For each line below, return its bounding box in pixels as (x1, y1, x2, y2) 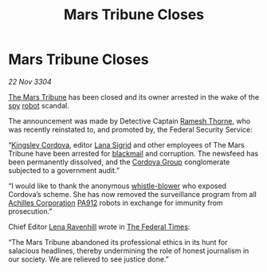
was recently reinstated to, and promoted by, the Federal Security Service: (8, 124, 253, 134)
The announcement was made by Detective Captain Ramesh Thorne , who (8, 116, 251, 125)
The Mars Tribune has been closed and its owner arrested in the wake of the (8, 92, 260, 101)
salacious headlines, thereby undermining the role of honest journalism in (8, 246, 249, 255)
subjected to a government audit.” (8, 165, 120, 175)
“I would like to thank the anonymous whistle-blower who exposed (8, 181, 227, 191)
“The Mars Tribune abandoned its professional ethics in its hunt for (8, 237, 228, 246)
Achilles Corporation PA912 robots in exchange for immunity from (8, 198, 223, 207)
